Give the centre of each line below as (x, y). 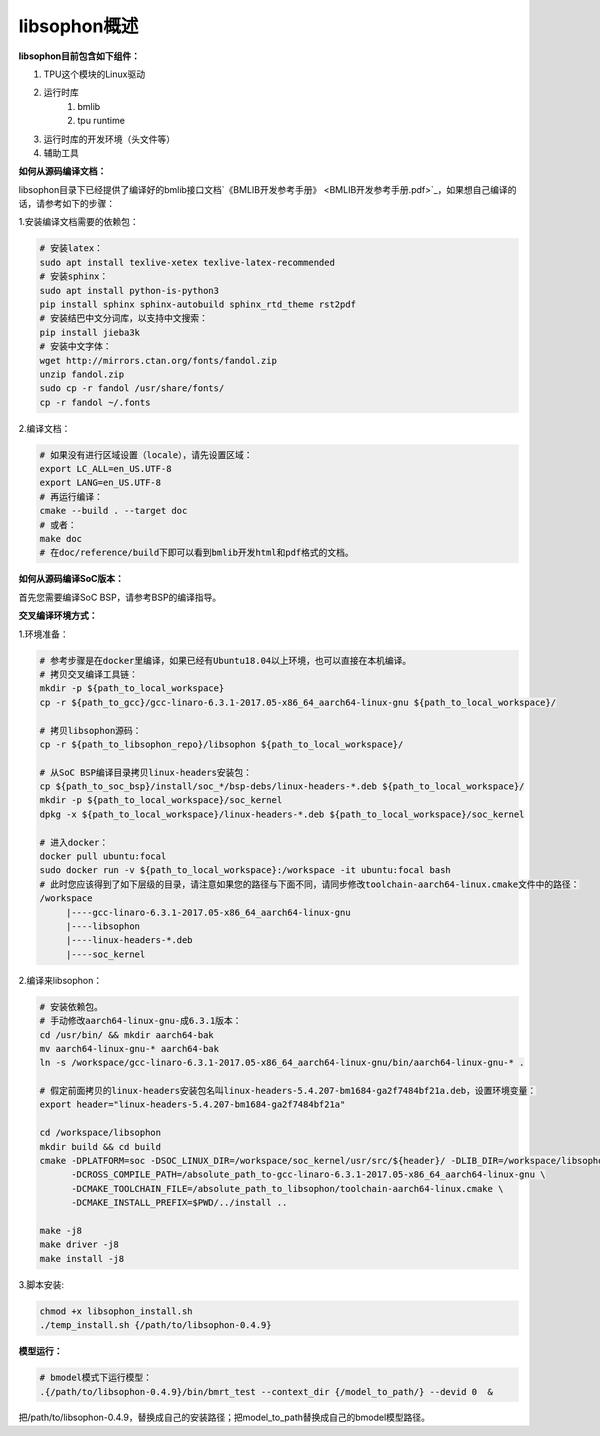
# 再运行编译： (71, 496)
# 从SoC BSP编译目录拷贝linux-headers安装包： (146, 772)
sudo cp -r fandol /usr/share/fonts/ (132, 388)
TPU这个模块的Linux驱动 (94, 74)
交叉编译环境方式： (58, 616)
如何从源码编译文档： (62, 171)
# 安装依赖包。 (71, 1006)
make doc (61, 539)
